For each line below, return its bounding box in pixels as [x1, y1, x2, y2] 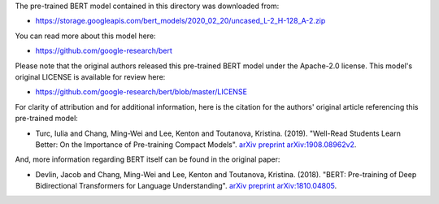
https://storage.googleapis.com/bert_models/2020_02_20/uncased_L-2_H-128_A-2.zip [35, 16, 326, 26]
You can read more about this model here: [15, 31, 156, 41]
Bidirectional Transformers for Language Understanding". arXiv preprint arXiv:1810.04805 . [35, 181, 337, 191]
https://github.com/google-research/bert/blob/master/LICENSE [35, 87, 248, 97]
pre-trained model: [15, 114, 79, 124]
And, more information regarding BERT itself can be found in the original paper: [15, 154, 280, 164]
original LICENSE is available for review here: [15, 72, 166, 81]
